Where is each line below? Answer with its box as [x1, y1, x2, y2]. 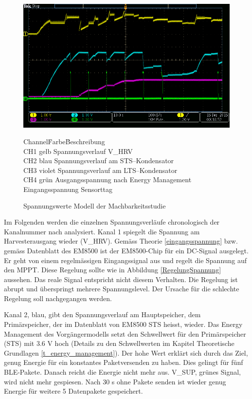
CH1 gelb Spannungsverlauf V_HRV [23, 146, 133, 156]
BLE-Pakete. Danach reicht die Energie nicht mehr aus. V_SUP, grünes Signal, [4, 367, 241, 377]
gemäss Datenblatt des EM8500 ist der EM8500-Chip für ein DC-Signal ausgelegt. [4, 245, 249, 255]
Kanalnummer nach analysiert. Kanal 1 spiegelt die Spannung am [4, 226, 200, 236]
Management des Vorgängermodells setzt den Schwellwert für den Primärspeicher [4, 328, 246, 339]
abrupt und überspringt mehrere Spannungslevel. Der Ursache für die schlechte [4, 284, 239, 294]
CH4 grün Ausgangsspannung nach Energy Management [23, 174, 192, 185]
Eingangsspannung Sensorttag [23, 184, 112, 194]
